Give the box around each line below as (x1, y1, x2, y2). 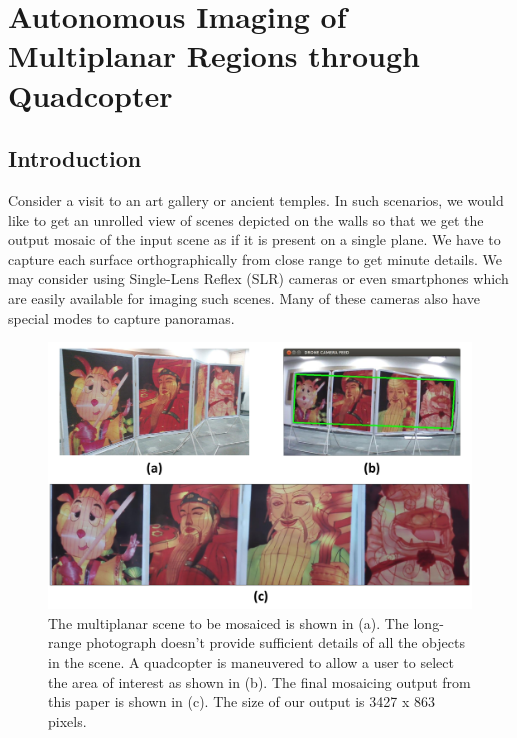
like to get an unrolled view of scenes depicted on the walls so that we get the (8, 209, 484, 230)
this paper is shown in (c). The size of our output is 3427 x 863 (48, 691, 436, 712)
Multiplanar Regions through (8, 35, 420, 76)
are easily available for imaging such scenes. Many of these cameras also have (8, 287, 480, 308)
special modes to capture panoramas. (8, 307, 235, 328)
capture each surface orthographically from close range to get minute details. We (8, 248, 502, 269)
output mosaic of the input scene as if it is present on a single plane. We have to (8, 229, 501, 250)
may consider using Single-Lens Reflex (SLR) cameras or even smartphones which (8, 268, 509, 289)
